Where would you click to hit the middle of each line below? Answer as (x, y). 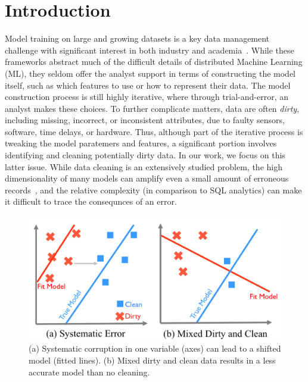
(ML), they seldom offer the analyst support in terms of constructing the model (150, 73)
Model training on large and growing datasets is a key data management (137, 38)
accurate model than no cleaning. (89, 372)
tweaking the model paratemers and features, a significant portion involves (141, 143)
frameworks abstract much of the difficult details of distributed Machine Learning (154, 62)
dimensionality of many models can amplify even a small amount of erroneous (147, 178)
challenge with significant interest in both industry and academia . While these (150, 50)
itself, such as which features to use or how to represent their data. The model (148, 85)
